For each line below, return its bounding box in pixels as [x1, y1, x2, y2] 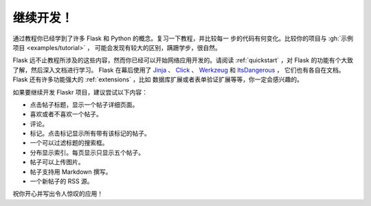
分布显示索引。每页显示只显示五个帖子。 [30, 148, 144, 157]
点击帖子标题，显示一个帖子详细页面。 [30, 100, 139, 109]
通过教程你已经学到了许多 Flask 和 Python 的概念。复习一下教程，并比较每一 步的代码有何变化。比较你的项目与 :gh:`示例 [12, 34, 354, 42]
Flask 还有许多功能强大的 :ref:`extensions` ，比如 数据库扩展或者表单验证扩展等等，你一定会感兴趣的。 [12, 75, 304, 83]
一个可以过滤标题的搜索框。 [30, 139, 109, 147]
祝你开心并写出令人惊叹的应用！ [12, 190, 103, 198]
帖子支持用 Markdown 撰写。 [30, 168, 112, 176]
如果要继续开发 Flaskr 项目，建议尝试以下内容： [12, 88, 148, 96]
